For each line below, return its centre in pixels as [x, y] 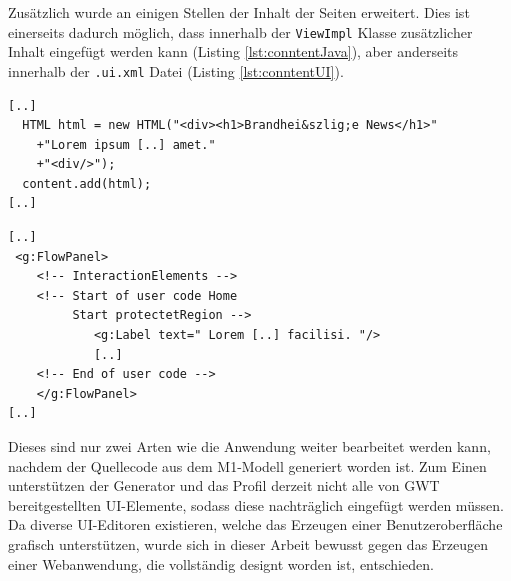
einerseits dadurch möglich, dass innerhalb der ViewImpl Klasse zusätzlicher [240, 31]
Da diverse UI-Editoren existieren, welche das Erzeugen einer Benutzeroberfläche [255, 524]
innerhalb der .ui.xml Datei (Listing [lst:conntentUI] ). [176, 70]
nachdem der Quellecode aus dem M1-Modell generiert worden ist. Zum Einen [247, 465]
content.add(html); [87, 183]
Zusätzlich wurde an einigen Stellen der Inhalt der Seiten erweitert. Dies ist [239, 12]
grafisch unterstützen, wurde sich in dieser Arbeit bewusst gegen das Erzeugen [248, 543]
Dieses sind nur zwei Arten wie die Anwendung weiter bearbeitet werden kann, [249, 446]
